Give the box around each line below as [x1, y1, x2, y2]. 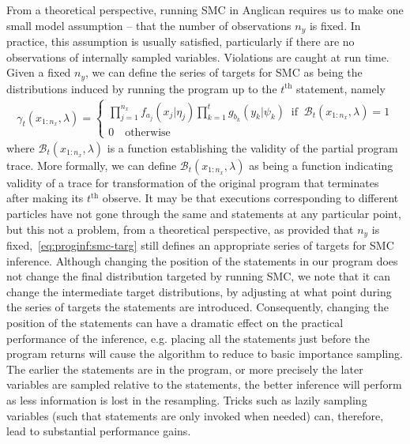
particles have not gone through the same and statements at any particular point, [6, 205, 401, 222]
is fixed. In [309, 17, 361, 33]
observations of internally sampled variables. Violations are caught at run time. [6, 48, 389, 65]
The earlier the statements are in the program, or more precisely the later [6, 360, 363, 377]
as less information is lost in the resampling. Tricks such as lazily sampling [6, 392, 367, 408]
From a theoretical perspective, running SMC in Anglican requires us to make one [6, 2, 404, 17]
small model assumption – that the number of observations [6, 17, 292, 33]
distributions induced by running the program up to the [6, 80, 277, 96]
